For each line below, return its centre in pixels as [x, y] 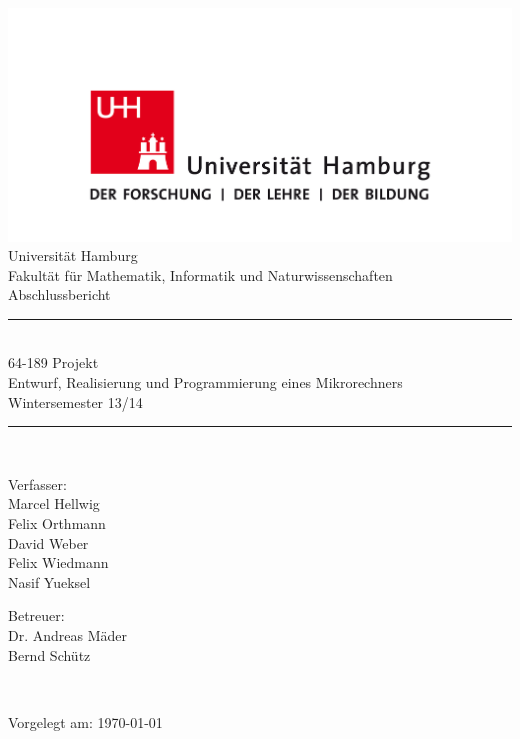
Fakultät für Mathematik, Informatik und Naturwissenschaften [200, 274]
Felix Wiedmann [58, 562]
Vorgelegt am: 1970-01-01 [85, 721]
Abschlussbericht [59, 294]
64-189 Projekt [53, 362]
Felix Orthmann [57, 523]
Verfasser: [37, 483]
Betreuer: [36, 615]
